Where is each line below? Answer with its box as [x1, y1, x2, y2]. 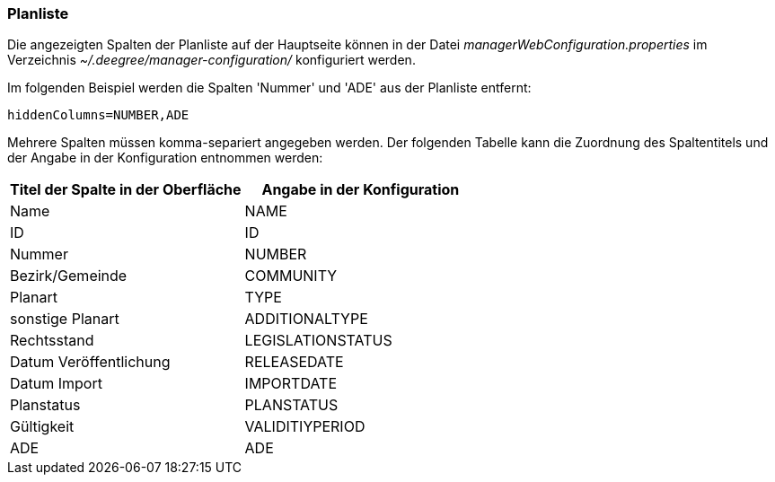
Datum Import [10, 374, 102, 393]
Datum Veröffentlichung [10, 353, 171, 372]
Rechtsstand [10, 331, 94, 350]
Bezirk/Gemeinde [10, 267, 128, 285]
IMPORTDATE [244, 374, 338, 393]
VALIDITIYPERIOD [244, 417, 365, 436]
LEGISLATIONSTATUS [244, 331, 392, 350]
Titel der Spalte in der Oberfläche [10, 180, 242, 199]
